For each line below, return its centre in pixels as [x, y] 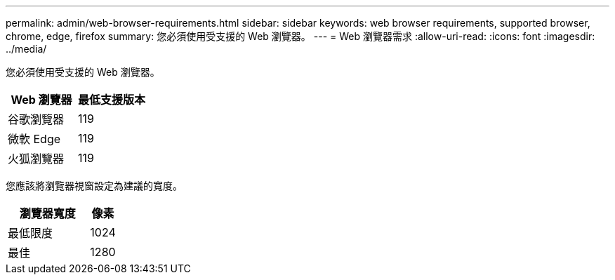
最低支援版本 [112, 100]
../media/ [26, 49]
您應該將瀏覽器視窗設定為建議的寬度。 [94, 186]
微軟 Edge [34, 139]
